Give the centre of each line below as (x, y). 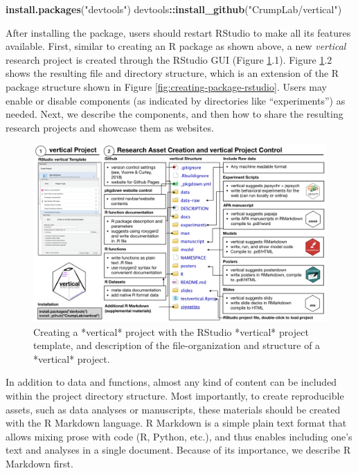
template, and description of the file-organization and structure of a (177, 345)
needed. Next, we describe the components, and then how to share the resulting (174, 114)
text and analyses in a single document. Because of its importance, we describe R (178, 450)
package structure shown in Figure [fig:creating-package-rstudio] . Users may (166, 86)
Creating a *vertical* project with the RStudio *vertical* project (171, 331)
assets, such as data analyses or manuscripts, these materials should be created (173, 409)
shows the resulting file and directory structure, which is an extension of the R (172, 73)
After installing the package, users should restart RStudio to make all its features (178, 32)
